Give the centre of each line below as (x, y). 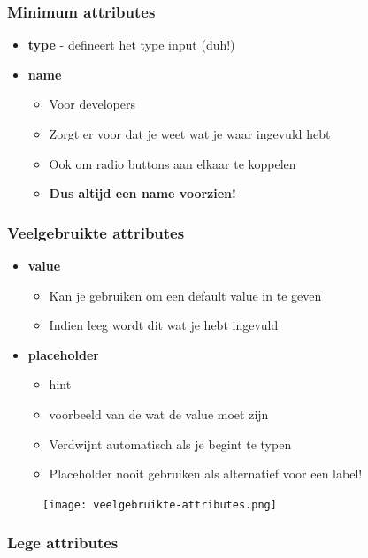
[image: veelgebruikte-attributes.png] (160, 504)
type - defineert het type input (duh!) (131, 45)
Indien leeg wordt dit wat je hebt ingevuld (164, 325)
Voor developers (92, 104)
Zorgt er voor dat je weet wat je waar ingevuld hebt (190, 134)
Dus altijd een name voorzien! (142, 193)
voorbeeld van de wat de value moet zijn (159, 413)
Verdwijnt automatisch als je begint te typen (170, 443)
